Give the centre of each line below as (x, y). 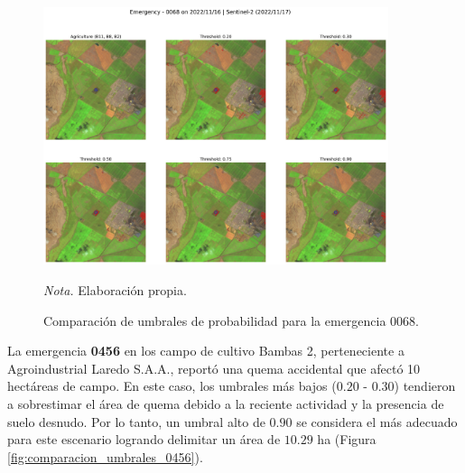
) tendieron (425, 386)
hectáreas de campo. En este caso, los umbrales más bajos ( (172, 386)
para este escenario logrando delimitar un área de (144, 439)
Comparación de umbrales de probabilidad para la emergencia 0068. (232, 320)
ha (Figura (347, 439)
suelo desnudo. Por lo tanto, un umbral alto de (136, 421)
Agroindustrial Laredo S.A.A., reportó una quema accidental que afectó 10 (214, 368)
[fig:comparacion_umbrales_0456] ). (105, 456)
